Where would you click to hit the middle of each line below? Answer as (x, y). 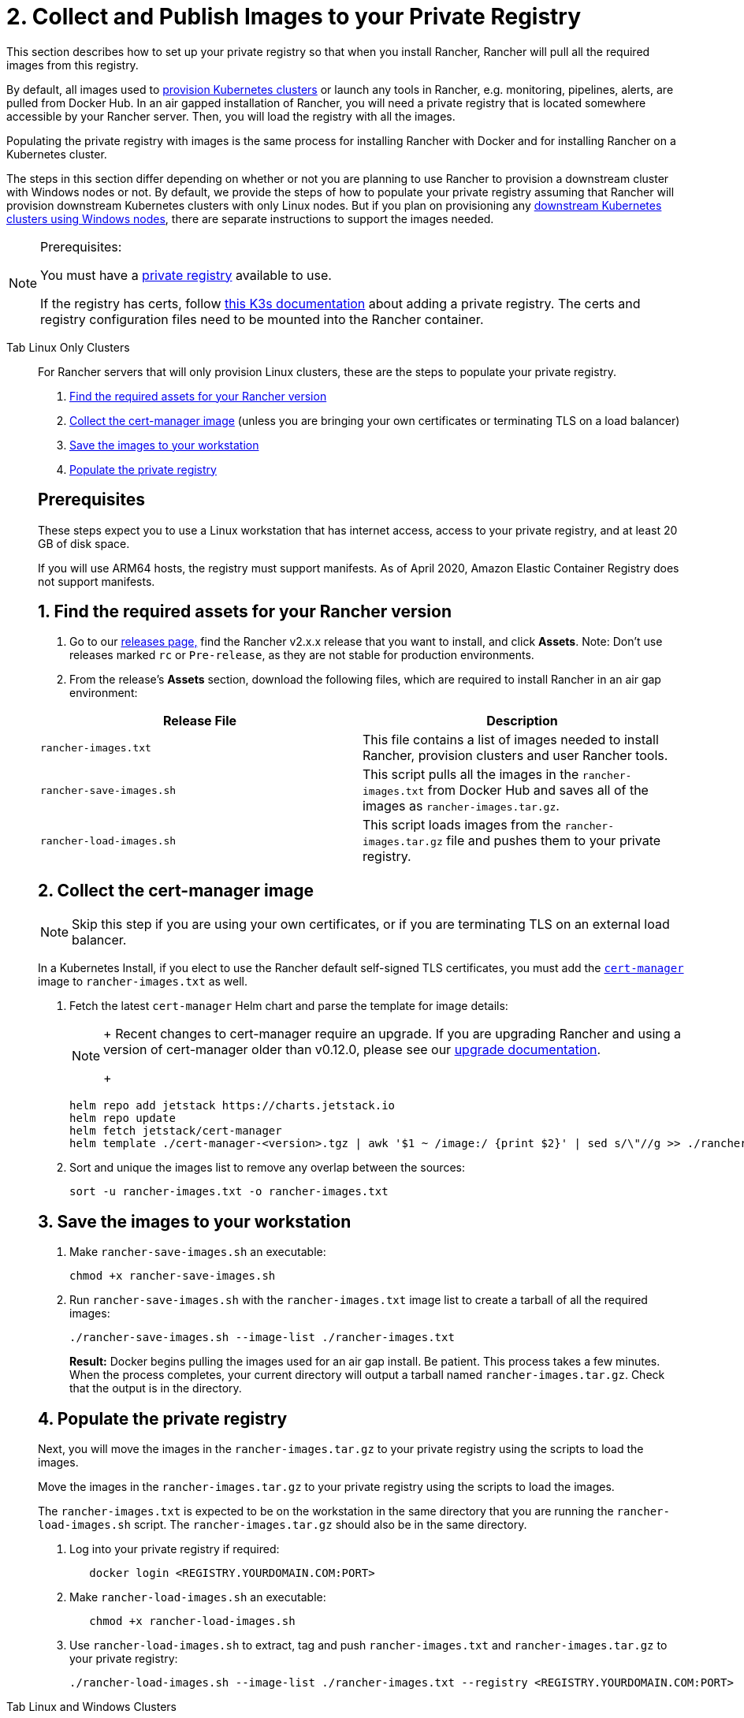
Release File (200, 721)
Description (522, 721)
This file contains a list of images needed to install (511, 740)
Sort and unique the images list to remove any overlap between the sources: (267, 1168)
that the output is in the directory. (156, 1388)
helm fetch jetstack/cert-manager (176, 1131)
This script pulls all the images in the (471, 775)
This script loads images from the (462, 825)
